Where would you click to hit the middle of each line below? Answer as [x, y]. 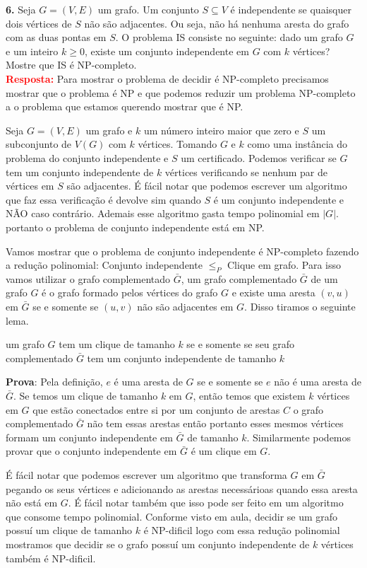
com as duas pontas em [56, 37]
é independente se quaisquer [291, 9]
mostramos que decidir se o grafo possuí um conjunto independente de [158, 544]
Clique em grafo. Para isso [284, 265]
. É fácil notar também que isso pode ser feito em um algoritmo [206, 503]
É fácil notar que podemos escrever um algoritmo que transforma [146, 475]
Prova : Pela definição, [54, 382]
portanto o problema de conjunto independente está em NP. [135, 227]
